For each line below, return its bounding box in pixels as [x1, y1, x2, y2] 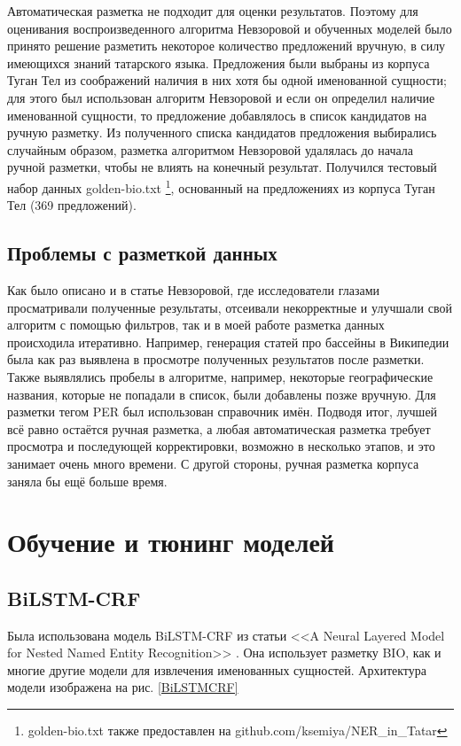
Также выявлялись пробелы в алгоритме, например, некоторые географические [7, 367, 434, 385]
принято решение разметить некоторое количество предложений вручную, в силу [7, 36, 446, 55]
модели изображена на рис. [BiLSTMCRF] [7, 678, 238, 696]
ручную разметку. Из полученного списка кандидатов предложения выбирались [7, 123, 437, 142]
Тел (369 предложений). [7, 196, 137, 214]
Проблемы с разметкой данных [7, 239, 277, 267]
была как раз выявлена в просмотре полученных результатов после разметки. [7, 350, 425, 369]
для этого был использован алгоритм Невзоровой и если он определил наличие [7, 88, 435, 106]
